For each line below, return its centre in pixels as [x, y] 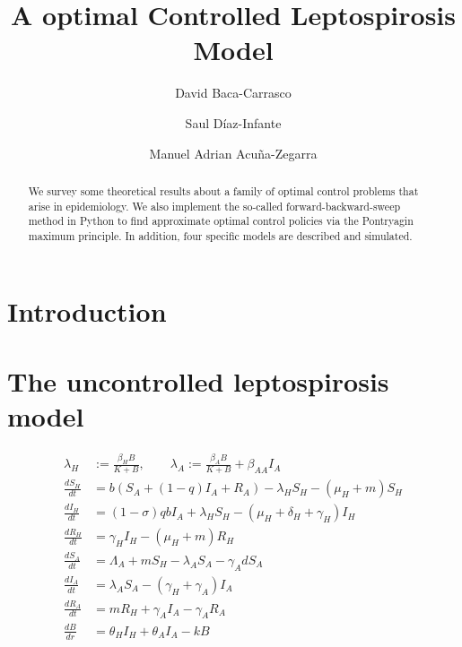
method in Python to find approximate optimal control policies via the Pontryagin [221, 221]
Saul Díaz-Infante [233, 122]
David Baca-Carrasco [233, 93]
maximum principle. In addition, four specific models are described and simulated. [220, 235]
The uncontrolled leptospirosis [198, 380]
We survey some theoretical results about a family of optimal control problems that [223, 190]
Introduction [87, 311]
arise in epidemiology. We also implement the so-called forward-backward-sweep [214, 206]
